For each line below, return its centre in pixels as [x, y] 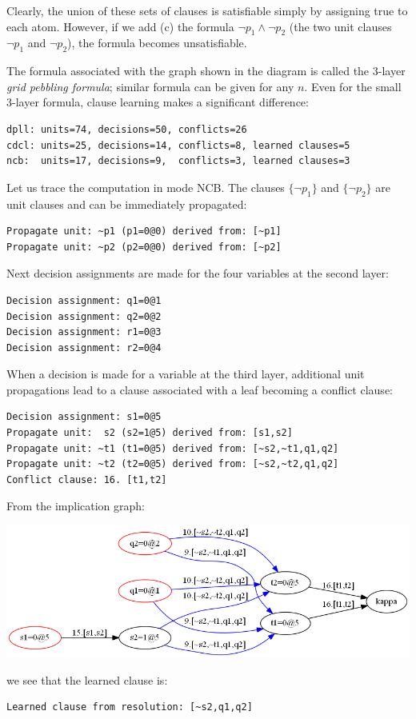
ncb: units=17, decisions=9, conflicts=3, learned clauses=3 [178, 161]
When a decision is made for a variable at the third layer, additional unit [186, 374]
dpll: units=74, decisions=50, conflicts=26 [127, 129]
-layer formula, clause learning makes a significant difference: [160, 102]
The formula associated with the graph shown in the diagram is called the [188, 71]
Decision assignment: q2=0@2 [84, 316]
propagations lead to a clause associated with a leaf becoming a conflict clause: [200, 389]
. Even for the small [353, 86]
